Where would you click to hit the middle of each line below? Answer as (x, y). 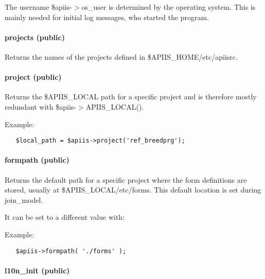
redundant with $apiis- (40, 106)
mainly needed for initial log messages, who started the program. (107, 17)
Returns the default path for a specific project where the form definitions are (126, 179)
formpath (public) (37, 160)
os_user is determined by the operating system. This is (169, 7)
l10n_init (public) (37, 270)
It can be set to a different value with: (65, 217)
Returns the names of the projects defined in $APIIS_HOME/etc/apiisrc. (121, 56)
